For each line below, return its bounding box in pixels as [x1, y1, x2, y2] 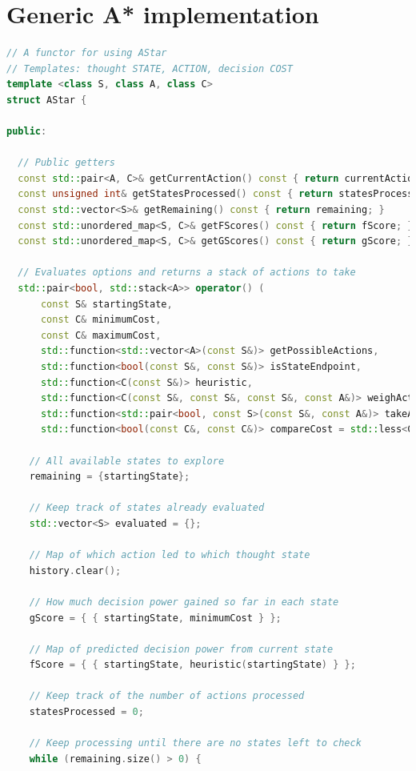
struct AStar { [6, 94, 87, 106]
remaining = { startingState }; [29, 471, 190, 483]
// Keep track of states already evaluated [29, 502, 265, 514]
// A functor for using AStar [6, 47, 167, 59]
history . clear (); [29, 564, 122, 576]
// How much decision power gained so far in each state [29, 596, 339, 608]
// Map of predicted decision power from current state [29, 643, 334, 655]
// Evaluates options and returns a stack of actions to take [18, 267, 356, 279]
